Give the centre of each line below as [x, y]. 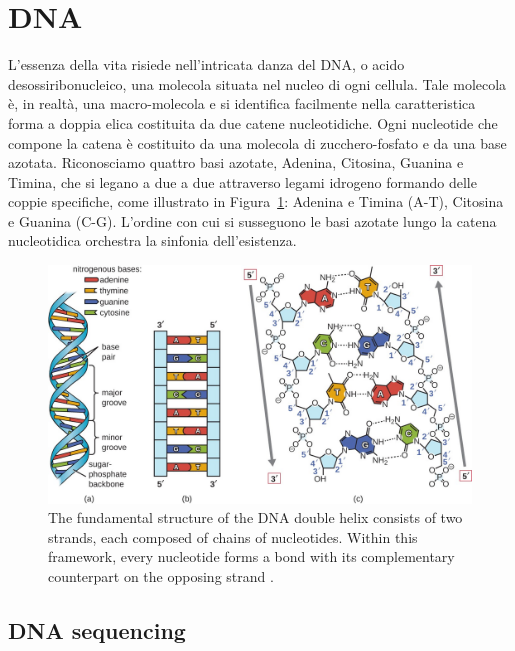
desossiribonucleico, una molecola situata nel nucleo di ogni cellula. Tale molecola [257, 83]
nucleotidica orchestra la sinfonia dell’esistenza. [152, 240]
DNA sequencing [97, 629]
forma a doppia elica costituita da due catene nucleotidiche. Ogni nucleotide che [253, 122]
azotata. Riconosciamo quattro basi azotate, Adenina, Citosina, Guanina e [236, 162]
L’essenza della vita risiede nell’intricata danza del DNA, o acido [206, 64]
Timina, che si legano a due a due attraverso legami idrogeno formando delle [242, 181]
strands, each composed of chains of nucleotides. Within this [233, 536]
